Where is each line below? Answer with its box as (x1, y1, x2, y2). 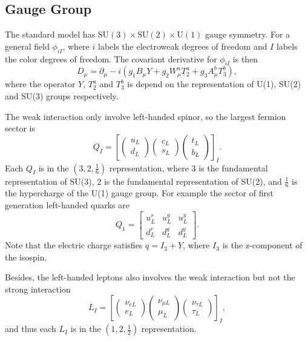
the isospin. (5, 250, 47, 263)
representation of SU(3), (5, 174, 94, 187)
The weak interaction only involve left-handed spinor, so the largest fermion (5, 110, 286, 122)
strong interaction (5, 282, 71, 295)
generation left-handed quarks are (5, 198, 129, 211)
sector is (5, 122, 35, 134)
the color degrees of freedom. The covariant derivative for (5, 52, 217, 65)
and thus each (5, 322, 56, 335)
